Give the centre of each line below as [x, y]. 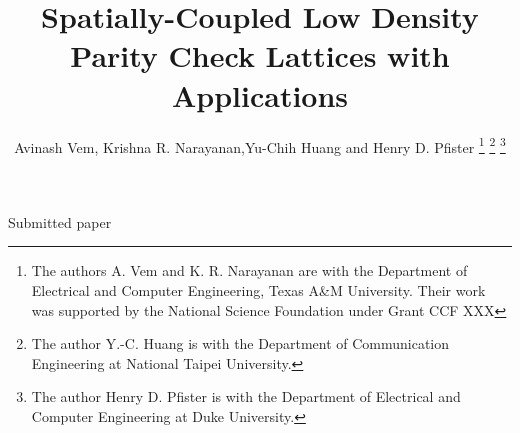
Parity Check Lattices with [260, 55]
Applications [260, 94]
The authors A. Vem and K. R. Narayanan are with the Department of [249, 270]
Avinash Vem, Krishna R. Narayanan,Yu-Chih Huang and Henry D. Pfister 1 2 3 [260, 145]
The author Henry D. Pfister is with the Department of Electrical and [246, 396]
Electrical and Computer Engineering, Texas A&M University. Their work [258, 289]
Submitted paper [60, 221]
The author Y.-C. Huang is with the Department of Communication [240, 343]
